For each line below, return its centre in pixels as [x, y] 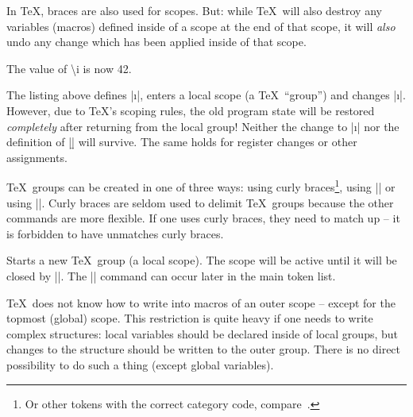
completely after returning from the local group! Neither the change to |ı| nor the [203, 126]
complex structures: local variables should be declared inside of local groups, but [203, 333]
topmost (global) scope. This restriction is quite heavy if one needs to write [190, 318]
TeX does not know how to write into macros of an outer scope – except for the [201, 302]
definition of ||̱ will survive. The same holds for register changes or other [182, 142]
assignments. [37, 157]
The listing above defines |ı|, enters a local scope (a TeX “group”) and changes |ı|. [206, 95]
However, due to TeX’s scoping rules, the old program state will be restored [191, 110]
